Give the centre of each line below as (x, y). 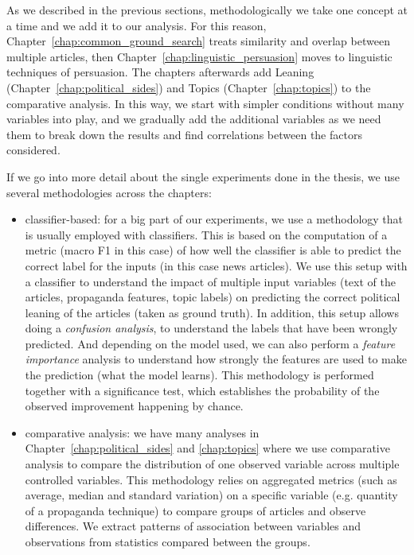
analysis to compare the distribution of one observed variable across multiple (212, 464)
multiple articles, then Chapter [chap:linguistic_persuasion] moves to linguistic (199, 56)
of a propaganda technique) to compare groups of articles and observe (195, 510)
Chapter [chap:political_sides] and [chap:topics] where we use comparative (207, 448)
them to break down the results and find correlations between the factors (184, 134)
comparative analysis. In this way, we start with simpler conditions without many (205, 103)
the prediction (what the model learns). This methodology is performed (199, 375)
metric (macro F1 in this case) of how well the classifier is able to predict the (213, 250)
